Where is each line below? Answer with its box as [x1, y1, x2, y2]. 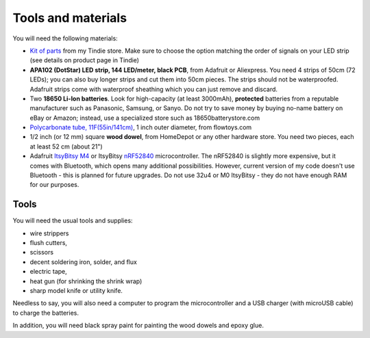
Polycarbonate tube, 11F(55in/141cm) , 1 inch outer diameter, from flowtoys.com [29, 123, 252, 131]
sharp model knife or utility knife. [29, 287, 123, 295]
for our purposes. [29, 181, 79, 189]
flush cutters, [29, 239, 68, 247]
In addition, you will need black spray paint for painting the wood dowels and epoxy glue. [12, 322, 264, 330]
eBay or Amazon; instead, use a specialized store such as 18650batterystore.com [29, 114, 260, 122]
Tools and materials [12, 10, 127, 25]
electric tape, [29, 268, 68, 276]
